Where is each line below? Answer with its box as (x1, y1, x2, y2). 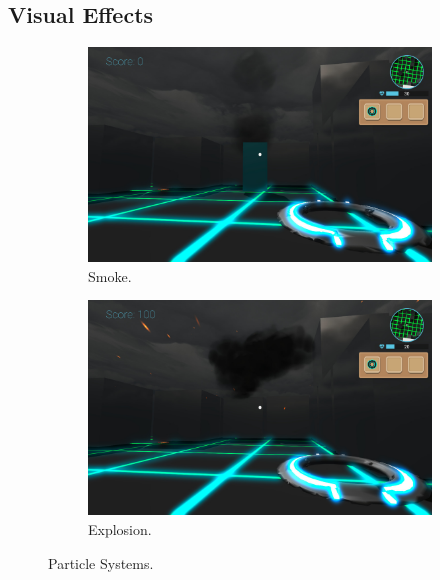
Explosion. (88, 518, 152, 539)
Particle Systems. (48, 552, 154, 573)
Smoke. (88, 265, 132, 286)
